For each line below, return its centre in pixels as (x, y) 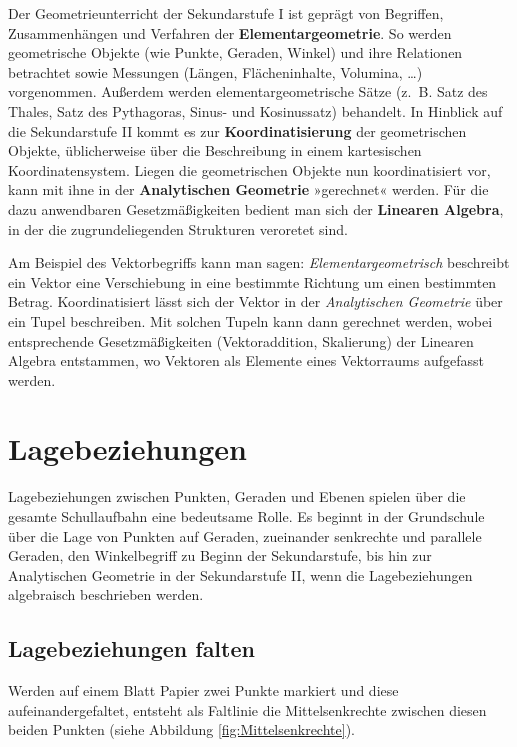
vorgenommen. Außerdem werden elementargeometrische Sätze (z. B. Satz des (248, 91)
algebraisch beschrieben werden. (106, 594)
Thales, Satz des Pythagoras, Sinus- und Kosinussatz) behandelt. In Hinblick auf (255, 110)
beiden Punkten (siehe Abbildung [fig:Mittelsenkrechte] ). (181, 729)
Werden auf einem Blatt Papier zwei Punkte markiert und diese (203, 690)
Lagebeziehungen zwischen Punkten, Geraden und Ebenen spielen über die (237, 496)
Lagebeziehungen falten (131, 648)
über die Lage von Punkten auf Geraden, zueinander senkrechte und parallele (245, 535)
